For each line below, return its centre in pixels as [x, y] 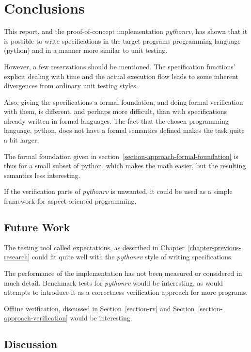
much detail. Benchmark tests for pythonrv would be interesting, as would [113, 282]
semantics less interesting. [42, 175]
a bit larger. [22, 140]
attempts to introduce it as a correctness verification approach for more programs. [126, 292]
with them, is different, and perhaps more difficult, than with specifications [116, 111]
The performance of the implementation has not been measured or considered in [123, 273]
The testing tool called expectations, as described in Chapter [94, 247]
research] [17, 257]
